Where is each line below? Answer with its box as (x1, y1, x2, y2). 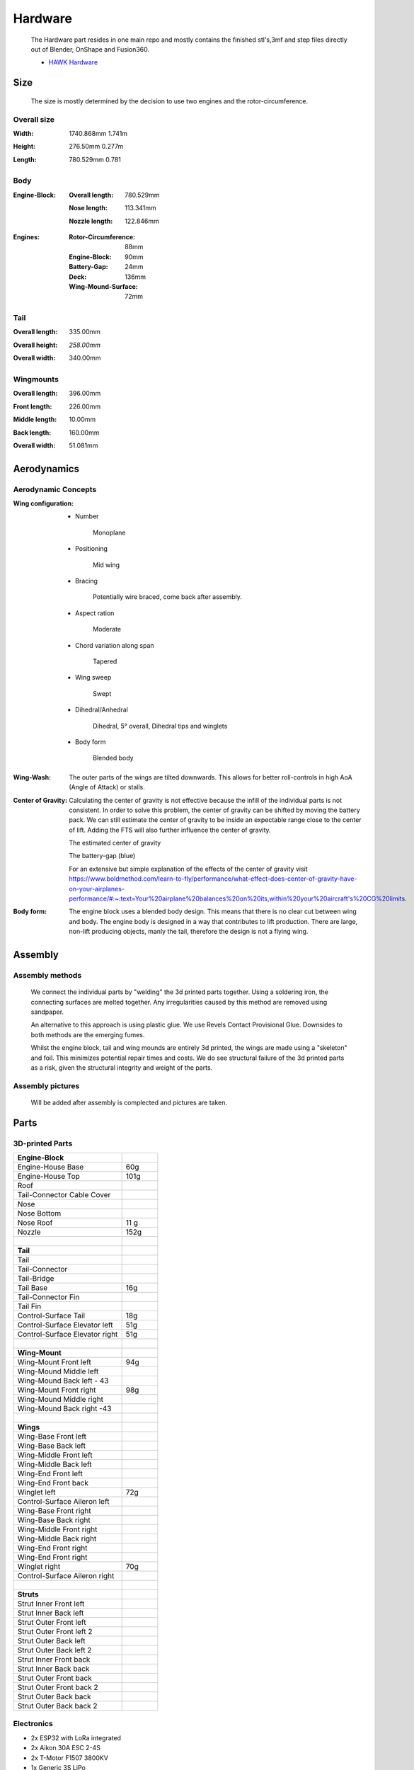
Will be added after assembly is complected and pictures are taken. (30, 1098, 228, 1107)
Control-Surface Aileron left (17, 1497, 110, 1507)
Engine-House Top (17, 1172, 81, 1182)
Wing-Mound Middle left (17, 1366, 99, 1376)
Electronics (13, 1719, 53, 1729)
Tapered (93, 657, 117, 666)
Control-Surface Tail (17, 1311, 85, 1320)
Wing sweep (75, 673, 112, 682)
